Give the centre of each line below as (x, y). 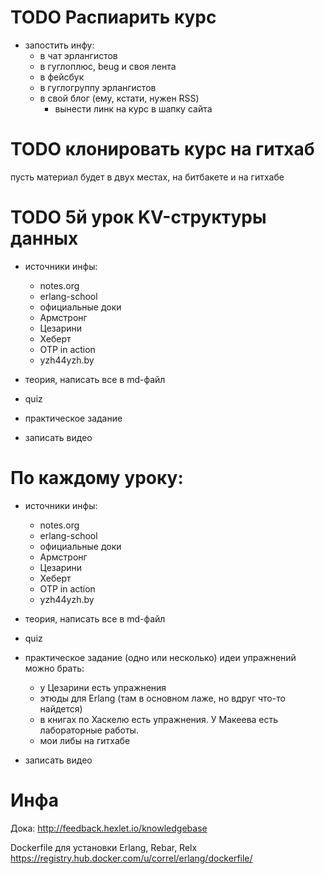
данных (44, 238)
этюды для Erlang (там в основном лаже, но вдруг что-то (162, 698)
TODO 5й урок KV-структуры (138, 217)
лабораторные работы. (89, 730)
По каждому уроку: (97, 478)
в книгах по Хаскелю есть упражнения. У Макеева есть (159, 719)
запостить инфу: (59, 45)
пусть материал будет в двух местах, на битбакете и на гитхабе (147, 177)
